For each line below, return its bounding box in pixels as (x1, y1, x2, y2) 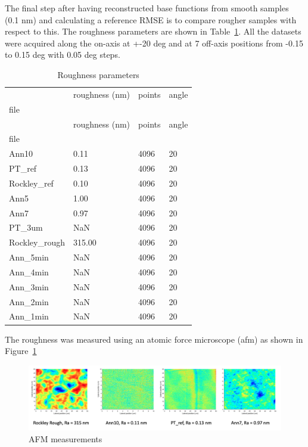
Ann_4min (9, 265, 49, 278)
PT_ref (9, 162, 37, 175)
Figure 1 (5, 344, 37, 357)
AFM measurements (29, 432, 102, 445)
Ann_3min (9, 280, 49, 293)
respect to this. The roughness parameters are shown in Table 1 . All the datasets (5, 25, 301, 38)
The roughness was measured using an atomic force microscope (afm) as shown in (5, 333, 303, 345)
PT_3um (9, 221, 43, 234)
